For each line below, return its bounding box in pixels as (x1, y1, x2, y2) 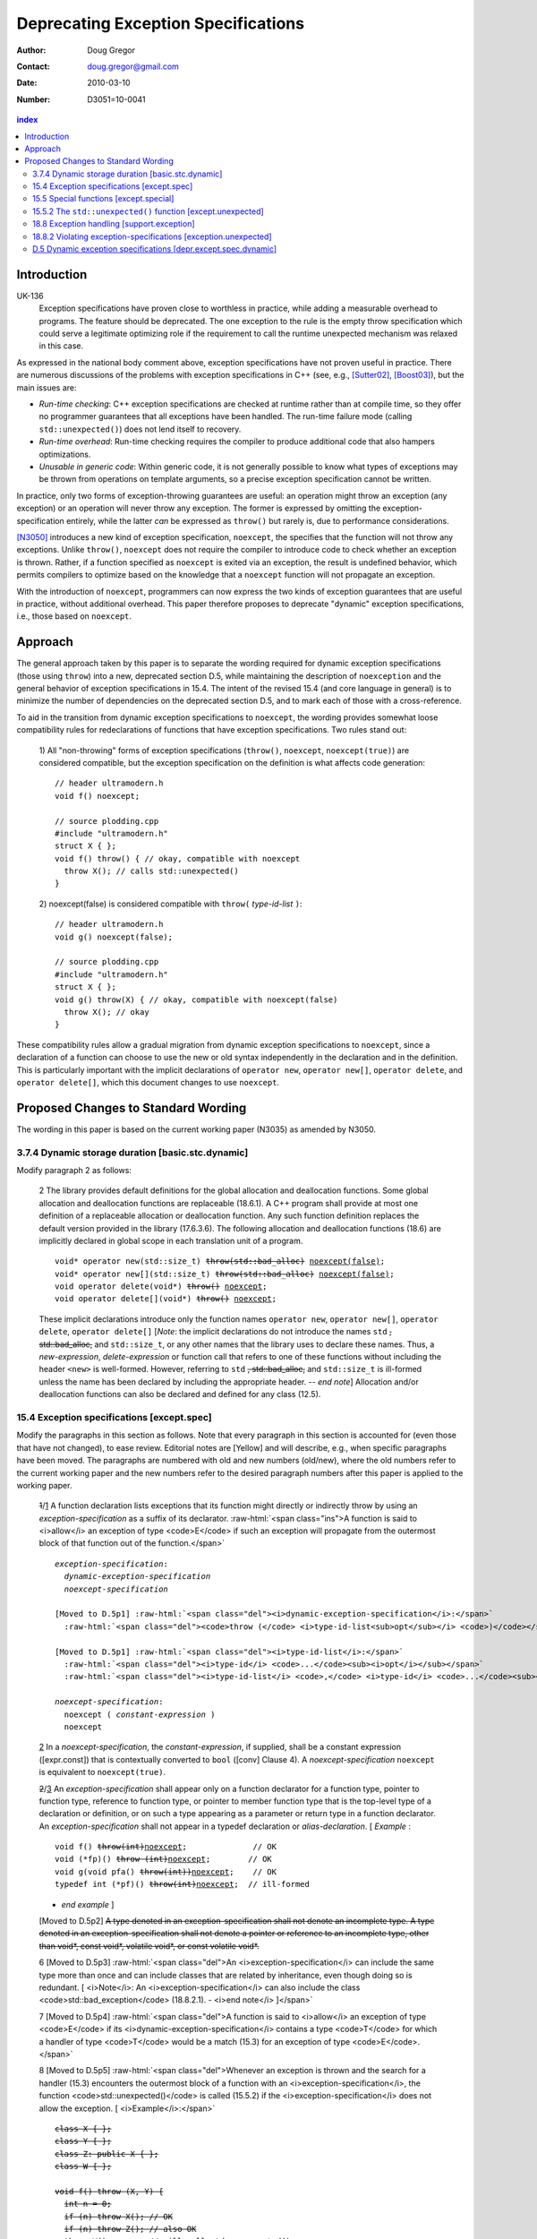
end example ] (61, 1899, 115, 1909)
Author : (16, 45, 47, 56)
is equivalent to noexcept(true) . (38, 1767, 166, 1778)
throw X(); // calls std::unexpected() (64, 866, 239, 877)
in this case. (38, 340, 84, 351)
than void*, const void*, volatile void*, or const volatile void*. (38, 1940, 260, 1952)
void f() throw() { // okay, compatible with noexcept (55, 854, 301, 863)
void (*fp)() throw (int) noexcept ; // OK (55, 1854, 272, 1865)
